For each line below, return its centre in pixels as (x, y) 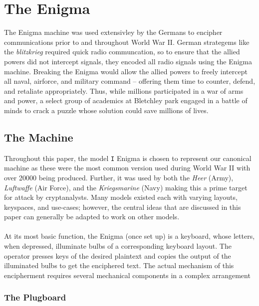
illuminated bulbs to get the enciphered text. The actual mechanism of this (119, 265)
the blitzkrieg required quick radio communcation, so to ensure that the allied (122, 52)
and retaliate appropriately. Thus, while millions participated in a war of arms (124, 90)
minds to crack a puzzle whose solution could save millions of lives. (106, 110)
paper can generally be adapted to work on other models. (92, 217)
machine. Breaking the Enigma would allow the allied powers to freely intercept (126, 71)
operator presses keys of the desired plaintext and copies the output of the (118, 255)
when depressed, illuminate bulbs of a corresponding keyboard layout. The (118, 246)
